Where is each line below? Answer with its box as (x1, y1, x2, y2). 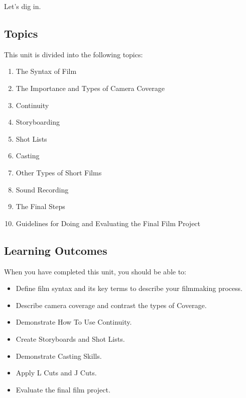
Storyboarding (16, 117, 60, 127)
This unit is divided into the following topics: (4, 49, 143, 59)
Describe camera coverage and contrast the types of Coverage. (16, 300, 207, 310)
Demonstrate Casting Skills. (16, 350, 102, 361)
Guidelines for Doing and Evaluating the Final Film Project (16, 218, 201, 228)
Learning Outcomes (4, 242, 107, 258)
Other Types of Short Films (16, 167, 102, 177)
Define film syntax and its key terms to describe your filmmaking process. (16, 283, 242, 293)
